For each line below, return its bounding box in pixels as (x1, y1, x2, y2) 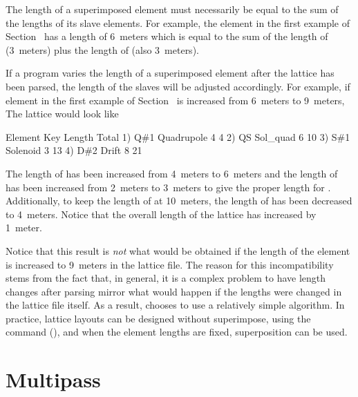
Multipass (6, 365, 101, 394)
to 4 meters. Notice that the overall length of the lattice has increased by (6, 206, 317, 221)
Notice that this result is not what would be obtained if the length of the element (6, 243, 350, 258)
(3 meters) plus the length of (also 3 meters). (6, 42, 199, 57)
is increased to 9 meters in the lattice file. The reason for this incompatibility (6, 257, 334, 271)
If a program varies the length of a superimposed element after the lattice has (6, 66, 335, 80)
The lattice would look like (6, 106, 119, 121)
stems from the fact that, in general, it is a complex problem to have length (6, 271, 326, 285)
